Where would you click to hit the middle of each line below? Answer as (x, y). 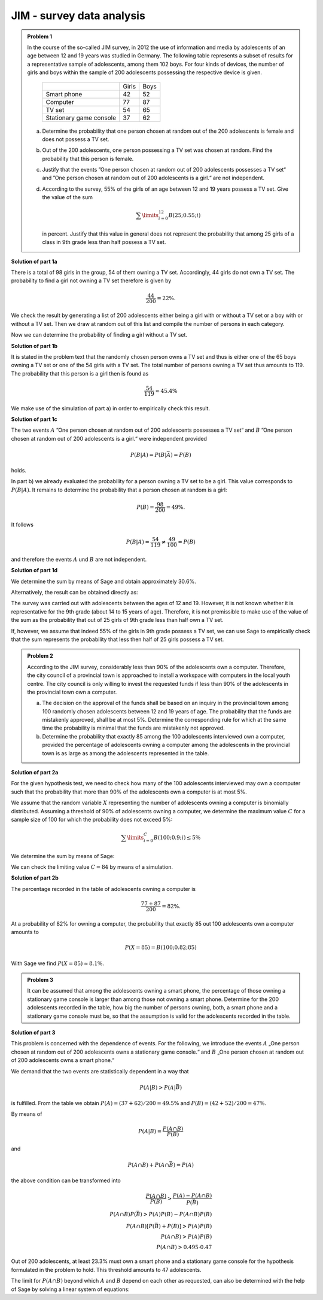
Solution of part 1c (34, 419)
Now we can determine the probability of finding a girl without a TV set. (99, 335)
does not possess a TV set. (76, 139)
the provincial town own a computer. (72, 692)
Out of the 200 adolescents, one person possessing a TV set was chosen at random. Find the (157, 150)
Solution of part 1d (34, 570)
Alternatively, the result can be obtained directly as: (74, 593)
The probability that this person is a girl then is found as (80, 373)
